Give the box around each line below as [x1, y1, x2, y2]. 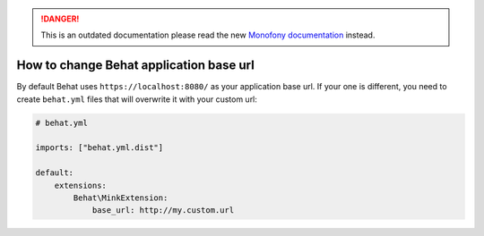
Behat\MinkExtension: [73, 193, 169, 203]
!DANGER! [40, 13, 80, 24]
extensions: [54, 180, 108, 190]
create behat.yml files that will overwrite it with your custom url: [16, 94, 257, 105]
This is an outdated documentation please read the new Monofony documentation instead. [40, 29, 376, 40]
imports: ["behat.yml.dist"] [35, 143, 164, 153]
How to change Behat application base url [16, 58, 255, 73]
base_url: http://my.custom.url [91, 206, 235, 215]
